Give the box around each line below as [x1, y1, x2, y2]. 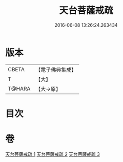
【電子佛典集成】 [35, 66, 77, 73]
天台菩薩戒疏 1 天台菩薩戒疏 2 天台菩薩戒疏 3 [5, 151, 100, 157]
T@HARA [8, 85, 31, 92]
